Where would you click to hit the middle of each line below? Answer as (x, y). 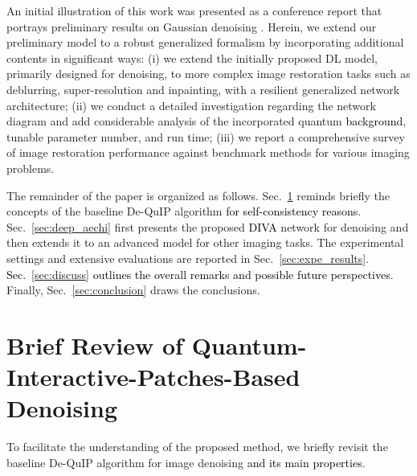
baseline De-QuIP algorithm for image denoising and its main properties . (186, 462)
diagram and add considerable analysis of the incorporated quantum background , (206, 121)
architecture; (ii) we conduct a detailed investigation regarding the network (191, 105)
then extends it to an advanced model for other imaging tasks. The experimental (205, 242)
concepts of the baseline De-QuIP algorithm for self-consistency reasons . (184, 211)
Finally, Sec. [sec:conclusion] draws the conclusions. (133, 290)
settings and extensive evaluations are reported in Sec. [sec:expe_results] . (188, 258)
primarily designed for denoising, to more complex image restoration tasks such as (208, 74)
